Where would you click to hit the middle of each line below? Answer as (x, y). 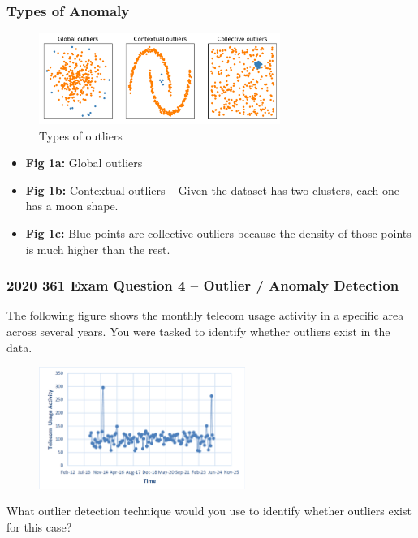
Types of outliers (81, 135)
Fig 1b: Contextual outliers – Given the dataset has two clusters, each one (213, 189)
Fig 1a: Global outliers (84, 163)
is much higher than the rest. (98, 249)
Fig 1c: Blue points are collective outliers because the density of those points (218, 233)
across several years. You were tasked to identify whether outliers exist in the (198, 331)
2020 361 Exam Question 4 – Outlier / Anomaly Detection (203, 285)
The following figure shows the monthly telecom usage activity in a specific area (205, 315)
